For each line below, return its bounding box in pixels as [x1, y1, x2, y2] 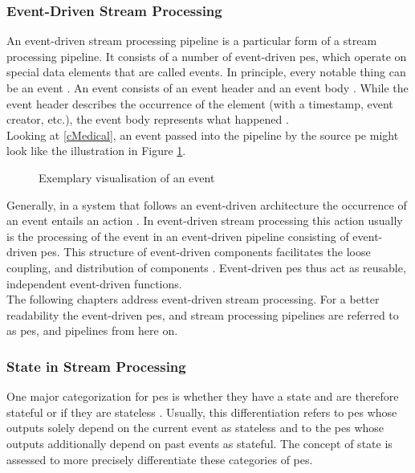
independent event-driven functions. [6, 275, 182, 292]
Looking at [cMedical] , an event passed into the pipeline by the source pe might [6, 126, 399, 143]
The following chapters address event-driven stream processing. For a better [6, 291, 380, 308]
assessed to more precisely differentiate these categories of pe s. [6, 451, 313, 467]
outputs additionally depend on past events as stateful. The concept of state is [6, 434, 393, 451]
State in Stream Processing [6, 356, 186, 376]
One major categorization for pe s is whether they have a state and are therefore [6, 388, 399, 405]
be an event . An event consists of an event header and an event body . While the [6, 80, 409, 96]
